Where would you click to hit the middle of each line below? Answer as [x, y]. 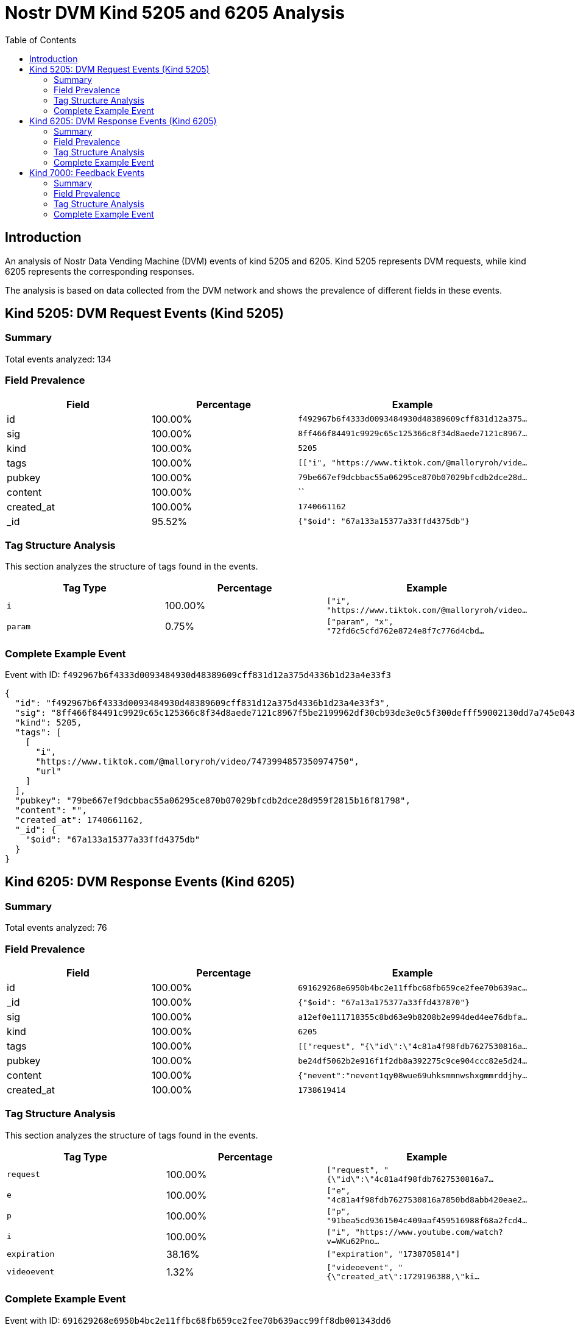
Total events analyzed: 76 [56, 928]
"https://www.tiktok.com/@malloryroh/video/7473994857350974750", [197, 762]
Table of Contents [41, 40]
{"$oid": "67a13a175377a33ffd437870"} [384, 1002]
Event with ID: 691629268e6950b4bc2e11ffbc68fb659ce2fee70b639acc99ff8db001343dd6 [198, 1320]
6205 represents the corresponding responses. [100, 271]
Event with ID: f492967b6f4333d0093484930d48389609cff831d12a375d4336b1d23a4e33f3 [198, 675]
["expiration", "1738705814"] [393, 1254]
